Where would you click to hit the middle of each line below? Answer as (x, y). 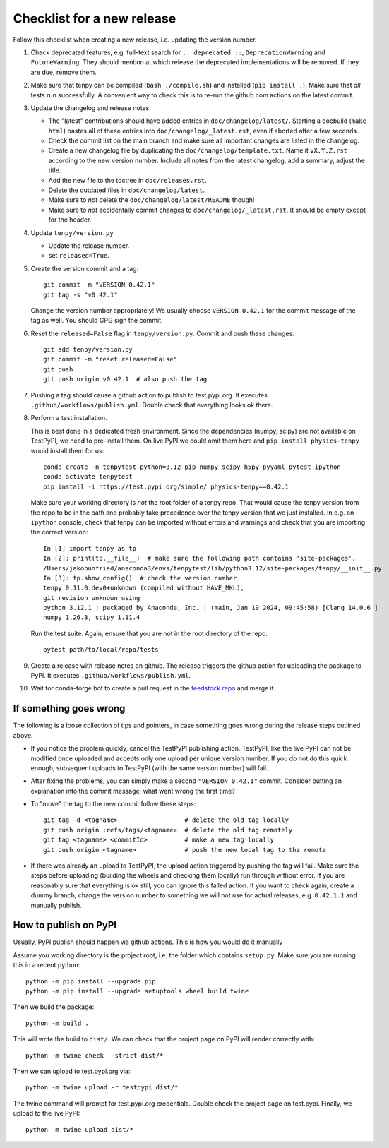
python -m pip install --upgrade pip (91, 981)
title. (55, 170)
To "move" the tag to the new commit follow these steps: (113, 804)
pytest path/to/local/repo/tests (101, 650)
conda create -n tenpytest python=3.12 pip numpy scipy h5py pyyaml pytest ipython (192, 467)
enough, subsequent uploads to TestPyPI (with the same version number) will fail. (149, 768)
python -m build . (58, 1023)
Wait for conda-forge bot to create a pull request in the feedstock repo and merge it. (153, 688)
